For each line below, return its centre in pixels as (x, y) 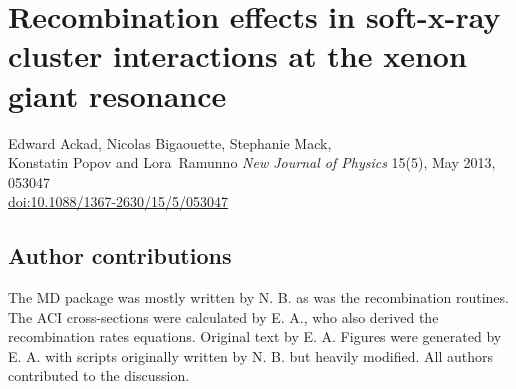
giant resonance (117, 94)
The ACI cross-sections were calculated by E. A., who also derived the (223, 316)
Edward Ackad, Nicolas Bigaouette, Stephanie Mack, (170, 142)
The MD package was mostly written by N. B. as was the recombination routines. (258, 297)
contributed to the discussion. (99, 375)
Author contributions (120, 255)
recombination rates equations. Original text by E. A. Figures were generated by (255, 336)
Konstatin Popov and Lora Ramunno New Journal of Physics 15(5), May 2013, (252, 162)
